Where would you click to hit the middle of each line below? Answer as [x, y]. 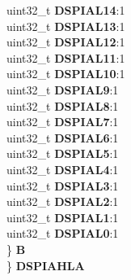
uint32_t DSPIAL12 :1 [66, 42]
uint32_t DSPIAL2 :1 [63, 201]
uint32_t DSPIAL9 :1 [63, 89]
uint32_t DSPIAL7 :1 [63, 122]
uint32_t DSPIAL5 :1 [63, 153]
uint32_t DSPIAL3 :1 [63, 185]
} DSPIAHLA [46, 265]
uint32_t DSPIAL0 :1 [63, 233]
